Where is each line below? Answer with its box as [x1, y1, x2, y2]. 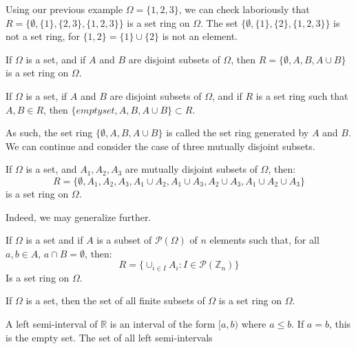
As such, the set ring [6, 125, 93, 140]
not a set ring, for [6, 29, 80, 43]
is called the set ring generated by [166, 125, 309, 140]
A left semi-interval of [6, 316, 98, 330]
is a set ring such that [255, 88, 348, 103]
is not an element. [162, 29, 238, 43]
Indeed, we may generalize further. [6, 209, 151, 224]
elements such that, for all [209, 233, 320, 247]
